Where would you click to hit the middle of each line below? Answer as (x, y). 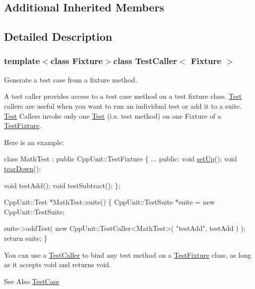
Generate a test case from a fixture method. (71, 79)
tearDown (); (23, 168)
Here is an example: (34, 142)
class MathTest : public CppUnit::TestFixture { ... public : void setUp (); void (121, 159)
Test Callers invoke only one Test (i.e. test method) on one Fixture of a (113, 115)
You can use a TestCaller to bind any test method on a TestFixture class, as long (128, 254)
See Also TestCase (32, 281)
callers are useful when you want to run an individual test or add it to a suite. (123, 106)
